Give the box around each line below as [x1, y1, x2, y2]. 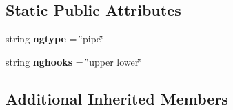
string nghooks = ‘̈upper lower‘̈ [6, 54, 142, 68]
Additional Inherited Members [6, 87, 228, 109]
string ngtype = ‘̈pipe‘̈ [6, 31, 103, 46]
